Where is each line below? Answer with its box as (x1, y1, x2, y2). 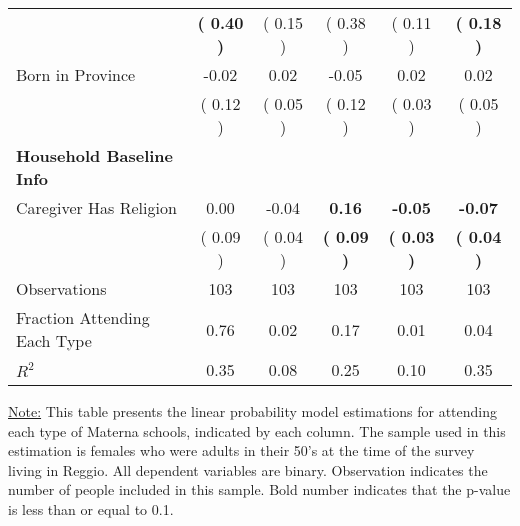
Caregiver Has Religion (16, 196, 177, 219)
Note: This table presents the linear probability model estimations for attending (8, 401, 498, 421)
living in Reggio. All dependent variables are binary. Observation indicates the (8, 459, 488, 480)
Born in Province (16, 63, 136, 86)
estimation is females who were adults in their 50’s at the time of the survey (8, 440, 475, 461)
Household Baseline (16, 144, 173, 167)
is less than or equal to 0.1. (8, 498, 174, 519)
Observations (16, 277, 107, 300)
